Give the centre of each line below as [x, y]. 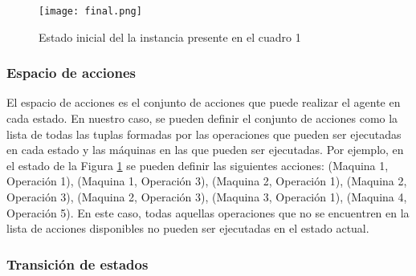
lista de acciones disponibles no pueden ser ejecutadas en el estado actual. [188, 228]
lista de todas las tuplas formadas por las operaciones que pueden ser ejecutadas [204, 134]
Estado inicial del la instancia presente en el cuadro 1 [170, 37]
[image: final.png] [90, 11]
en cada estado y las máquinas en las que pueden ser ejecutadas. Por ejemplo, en [205, 150]
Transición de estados [77, 264]
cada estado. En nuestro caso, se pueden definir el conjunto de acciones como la [202, 118]
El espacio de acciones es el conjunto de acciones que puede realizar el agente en [204, 102]
